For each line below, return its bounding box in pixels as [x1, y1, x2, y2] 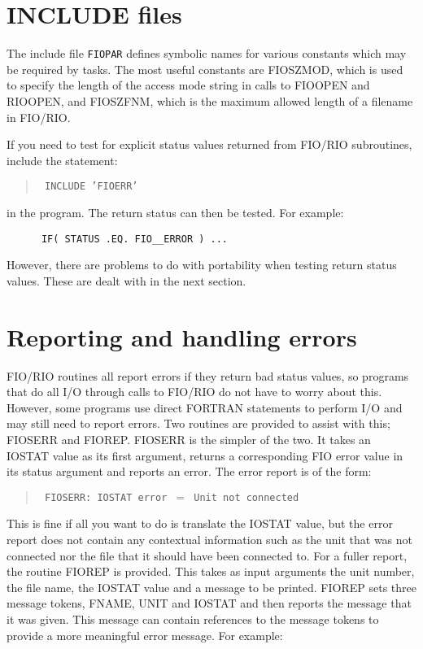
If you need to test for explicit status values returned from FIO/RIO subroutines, [7, 136, 412, 153]
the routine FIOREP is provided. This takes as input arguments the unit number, [7, 563, 415, 580]
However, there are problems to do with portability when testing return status [7, 256, 397, 273]
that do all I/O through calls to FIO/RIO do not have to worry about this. [7, 383, 382, 400]
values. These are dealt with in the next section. [7, 272, 246, 289]
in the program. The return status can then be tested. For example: [7, 204, 344, 220]
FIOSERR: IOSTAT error [44, 491, 168, 503]
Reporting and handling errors [7, 320, 357, 353]
